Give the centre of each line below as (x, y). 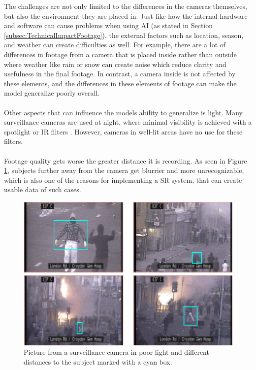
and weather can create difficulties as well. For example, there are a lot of (115, 45)
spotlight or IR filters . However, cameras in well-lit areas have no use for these (123, 131)
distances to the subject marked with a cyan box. (98, 361)
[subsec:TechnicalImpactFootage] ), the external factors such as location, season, (124, 35)
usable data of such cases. (43, 189)
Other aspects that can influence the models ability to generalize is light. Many (123, 112)
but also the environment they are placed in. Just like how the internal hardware (126, 16)
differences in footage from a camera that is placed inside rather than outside (120, 54)
